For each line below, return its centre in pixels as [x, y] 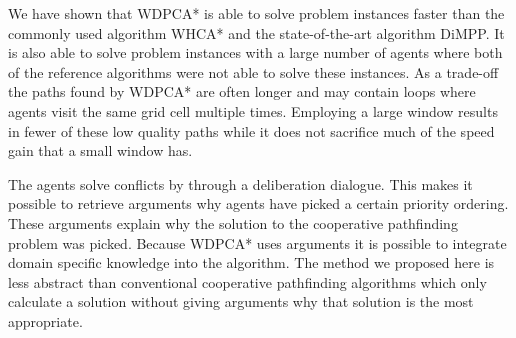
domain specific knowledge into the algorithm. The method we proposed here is [251, 262]
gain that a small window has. [100, 150]
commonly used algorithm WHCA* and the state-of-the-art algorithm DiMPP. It [256, 32]
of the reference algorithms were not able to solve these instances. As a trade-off [253, 71]
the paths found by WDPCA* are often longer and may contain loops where [242, 91]
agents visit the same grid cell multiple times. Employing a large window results [253, 110]
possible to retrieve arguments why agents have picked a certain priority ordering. [258, 203]
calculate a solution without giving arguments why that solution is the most [241, 301]
